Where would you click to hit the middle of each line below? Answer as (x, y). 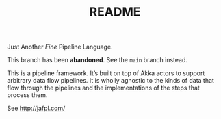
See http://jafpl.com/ (36, 108)
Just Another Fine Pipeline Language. (60, 47)
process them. (27, 95)
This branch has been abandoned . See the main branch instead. (97, 60)
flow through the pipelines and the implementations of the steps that (103, 88)
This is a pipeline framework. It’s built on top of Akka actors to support (106, 73)
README (115, 12)
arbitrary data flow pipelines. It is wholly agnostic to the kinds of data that (110, 81)
